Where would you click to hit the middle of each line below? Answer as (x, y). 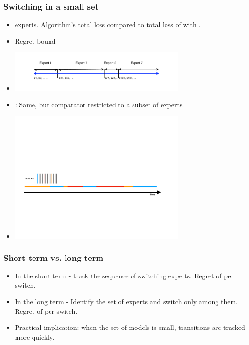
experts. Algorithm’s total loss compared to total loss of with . (108, 25)
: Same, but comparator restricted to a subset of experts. (100, 104)
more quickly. (35, 336)
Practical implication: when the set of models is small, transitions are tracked (130, 327)
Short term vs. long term (54, 257)
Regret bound (35, 41)
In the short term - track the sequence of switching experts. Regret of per (124, 275)
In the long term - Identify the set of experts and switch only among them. (126, 302)
